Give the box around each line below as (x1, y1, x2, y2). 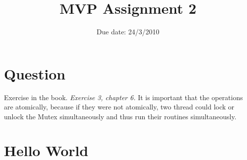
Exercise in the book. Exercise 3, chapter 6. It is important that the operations (4, 92, 243, 102)
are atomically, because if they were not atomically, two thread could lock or (4, 102, 235, 112)
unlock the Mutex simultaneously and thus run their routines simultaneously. (4, 111, 237, 121)
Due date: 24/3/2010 (96, 27, 159, 37)
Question (4, 63, 65, 83)
